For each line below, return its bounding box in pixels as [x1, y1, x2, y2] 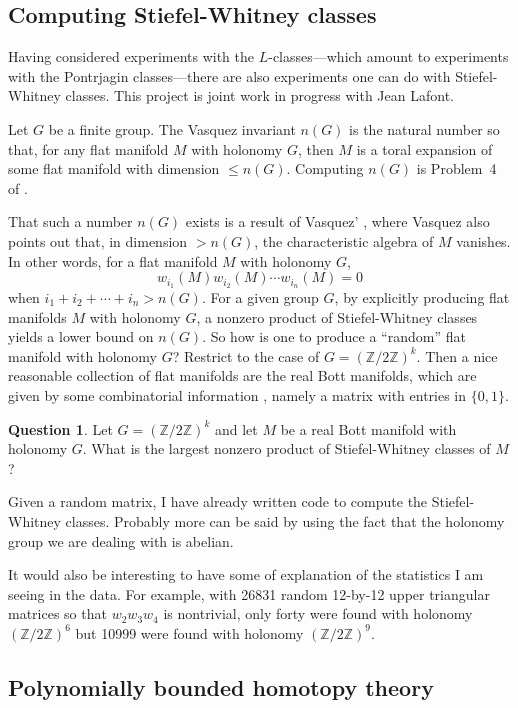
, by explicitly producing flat [334, 287, 510, 307]
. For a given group [201, 287, 319, 307]
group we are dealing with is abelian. [8, 530, 234, 551]
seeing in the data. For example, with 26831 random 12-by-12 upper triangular [8, 583, 490, 604]
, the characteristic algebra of [254, 230, 434, 251]
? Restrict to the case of [172, 345, 320, 366]
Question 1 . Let [8, 418, 113, 439]
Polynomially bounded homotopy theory [8, 671, 434, 702]
